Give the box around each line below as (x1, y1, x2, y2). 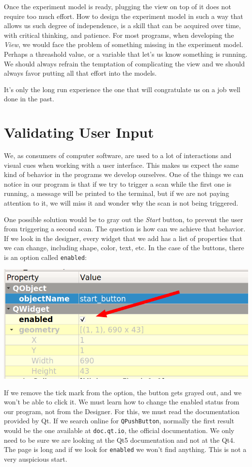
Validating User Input (4, 122, 154, 142)
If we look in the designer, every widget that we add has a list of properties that (4, 233, 242, 243)
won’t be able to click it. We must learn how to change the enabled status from (4, 397, 239, 407)
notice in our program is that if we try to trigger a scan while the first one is (4, 178, 232, 189)
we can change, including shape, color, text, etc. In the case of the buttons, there (4, 242, 244, 253)
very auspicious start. (4, 454, 67, 464)
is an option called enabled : (4, 252, 87, 262)
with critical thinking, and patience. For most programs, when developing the (4, 30, 234, 40)
